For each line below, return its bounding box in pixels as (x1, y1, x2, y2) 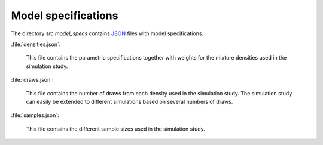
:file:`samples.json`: (11, 112, 59, 119)
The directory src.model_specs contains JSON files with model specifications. (11, 30, 203, 37)
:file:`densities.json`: (11, 41, 61, 48)
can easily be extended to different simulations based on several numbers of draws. (26, 98, 233, 105)
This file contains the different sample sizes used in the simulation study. (26, 125, 206, 132)
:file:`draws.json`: (11, 76, 54, 84)
